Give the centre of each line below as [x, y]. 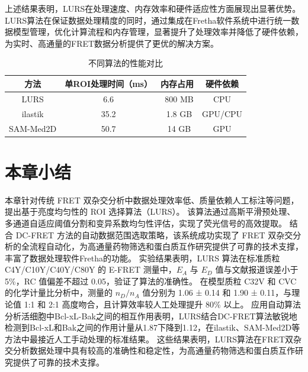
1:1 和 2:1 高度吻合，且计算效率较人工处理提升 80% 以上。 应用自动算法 [163, 304]
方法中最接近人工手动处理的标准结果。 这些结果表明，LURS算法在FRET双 [149, 339]
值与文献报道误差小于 [257, 269]
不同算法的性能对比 [126, 63]
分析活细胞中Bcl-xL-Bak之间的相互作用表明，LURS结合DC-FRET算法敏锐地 [151, 316]
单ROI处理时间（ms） [108, 83]
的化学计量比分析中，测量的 [59, 292]
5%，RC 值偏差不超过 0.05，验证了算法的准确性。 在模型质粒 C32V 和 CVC [151, 281]
